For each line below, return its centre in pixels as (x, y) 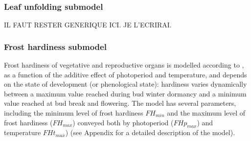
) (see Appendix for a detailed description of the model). (150, 132)
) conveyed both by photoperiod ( (123, 122)
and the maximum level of (206, 113)
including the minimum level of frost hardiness (74, 113)
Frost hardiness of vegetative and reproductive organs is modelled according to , (124, 65)
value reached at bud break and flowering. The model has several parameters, (120, 103)
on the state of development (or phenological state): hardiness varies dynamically (125, 84)
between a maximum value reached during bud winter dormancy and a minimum (125, 93)
